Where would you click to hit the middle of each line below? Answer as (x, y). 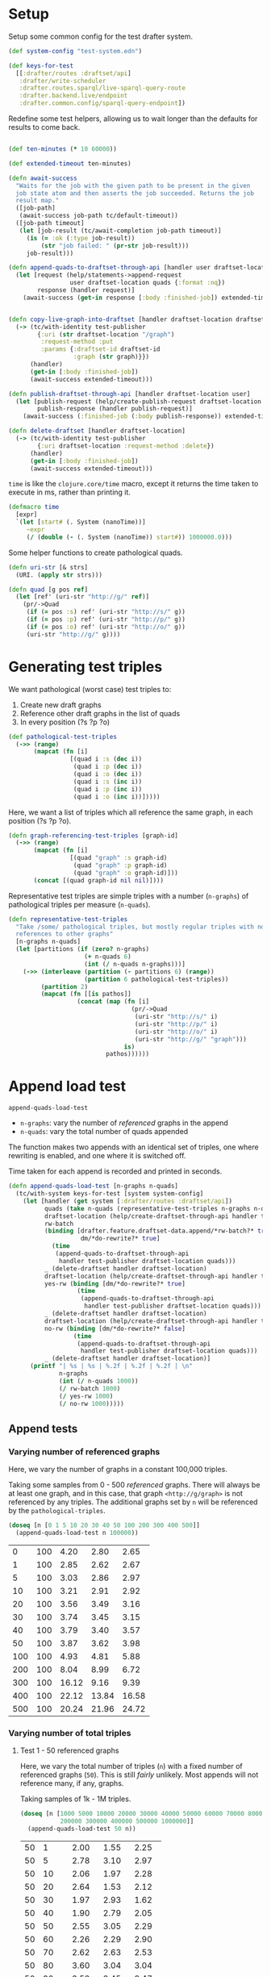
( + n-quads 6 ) (108, 957)
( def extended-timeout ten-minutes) (70, 163)
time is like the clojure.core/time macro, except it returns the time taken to (133, 484)
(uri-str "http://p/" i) (176, 1024)
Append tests (43, 1429)
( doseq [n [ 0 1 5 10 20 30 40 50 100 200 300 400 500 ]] (104, 1525)
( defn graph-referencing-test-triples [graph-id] (94, 836)
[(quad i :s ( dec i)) (106, 759)
